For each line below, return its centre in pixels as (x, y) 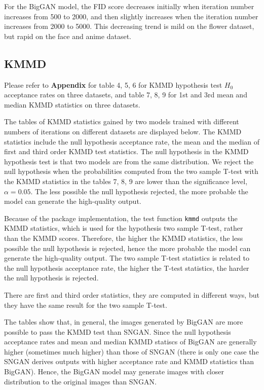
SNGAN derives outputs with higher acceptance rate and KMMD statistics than (129, 361)
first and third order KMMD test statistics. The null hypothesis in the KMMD (126, 151)
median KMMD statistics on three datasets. (72, 104)
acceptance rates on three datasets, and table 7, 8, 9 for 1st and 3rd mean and (126, 95)
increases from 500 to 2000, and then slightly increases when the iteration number (131, 16)
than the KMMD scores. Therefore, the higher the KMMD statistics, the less (124, 238)
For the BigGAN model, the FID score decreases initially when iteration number (129, 6)
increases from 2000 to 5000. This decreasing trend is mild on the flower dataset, (129, 26)
